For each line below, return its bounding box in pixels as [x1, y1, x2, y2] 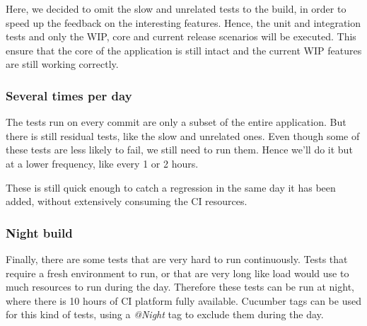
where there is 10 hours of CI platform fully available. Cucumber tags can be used [6, 293, 361, 308]
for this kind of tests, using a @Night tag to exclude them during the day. [6, 307, 324, 322]
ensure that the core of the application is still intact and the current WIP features [6, 42, 362, 57]
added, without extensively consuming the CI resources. [6, 194, 247, 209]
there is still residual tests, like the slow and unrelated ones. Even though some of [6, 128, 360, 143]
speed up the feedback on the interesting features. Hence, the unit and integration [6, 15, 361, 30]
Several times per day [6, 86, 132, 104]
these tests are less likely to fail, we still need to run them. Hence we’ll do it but [6, 142, 353, 157]
